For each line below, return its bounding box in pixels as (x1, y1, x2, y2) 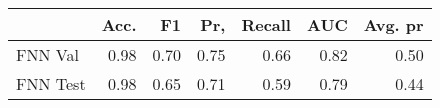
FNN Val (16, 43, 79, 66)
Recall (241, 13, 291, 36)
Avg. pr (363, 13, 424, 36)
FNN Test (16, 72, 86, 95)
